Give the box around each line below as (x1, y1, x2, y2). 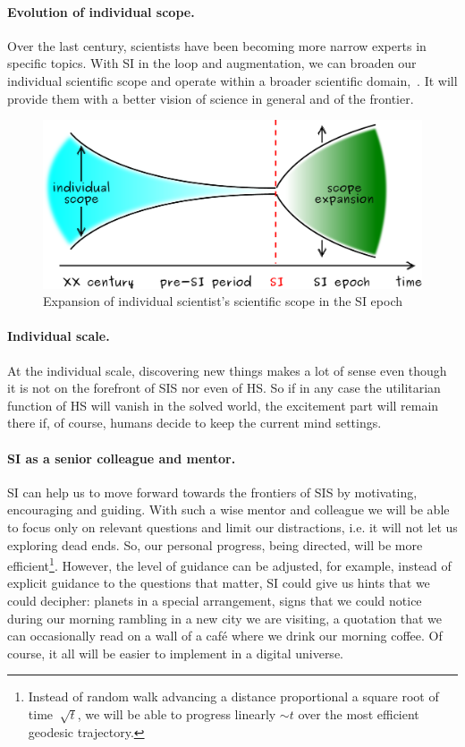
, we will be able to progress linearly (77, 704, 276, 723)
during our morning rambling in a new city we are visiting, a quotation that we (7, 608, 443, 627)
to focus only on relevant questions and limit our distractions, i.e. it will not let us (7, 517, 458, 536)
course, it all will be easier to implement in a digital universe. (7, 643, 343, 662)
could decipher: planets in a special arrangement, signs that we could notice (7, 590, 422, 609)
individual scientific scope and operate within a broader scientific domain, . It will (7, 71, 458, 89)
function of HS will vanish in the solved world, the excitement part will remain (7, 395, 439, 414)
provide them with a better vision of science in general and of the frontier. (7, 89, 414, 107)
